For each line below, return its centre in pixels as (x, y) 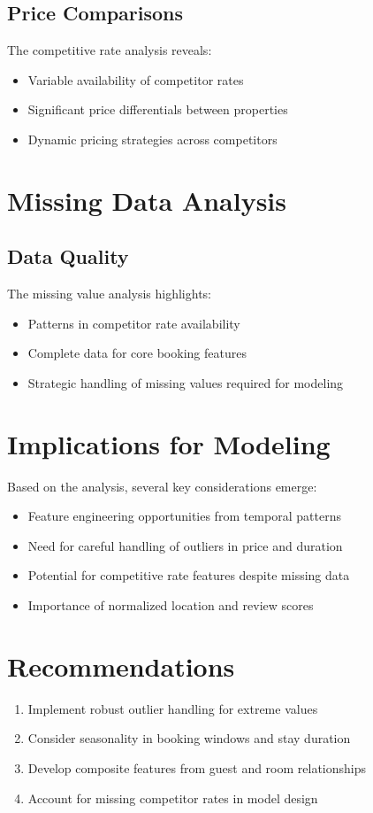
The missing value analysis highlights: (109, 294)
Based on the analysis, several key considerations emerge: (162, 486)
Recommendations (121, 666)
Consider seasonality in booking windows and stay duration (189, 738)
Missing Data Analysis (147, 200)
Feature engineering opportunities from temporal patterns (184, 516)
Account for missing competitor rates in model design (173, 798)
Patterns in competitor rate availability (134, 323)
